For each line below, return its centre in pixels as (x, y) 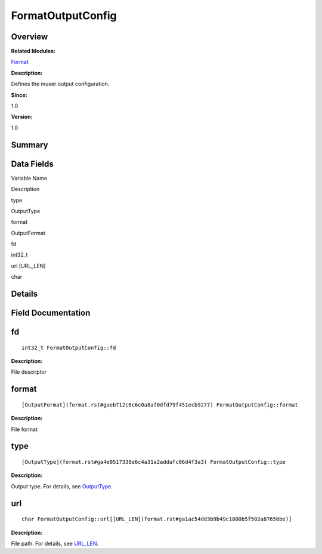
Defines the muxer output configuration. (60, 84)
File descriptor (29, 372)
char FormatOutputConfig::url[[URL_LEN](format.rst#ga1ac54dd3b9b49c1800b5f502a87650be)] (157, 519)
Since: (19, 95)
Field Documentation (51, 313)
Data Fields (32, 164)
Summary (30, 145)
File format (24, 429)
